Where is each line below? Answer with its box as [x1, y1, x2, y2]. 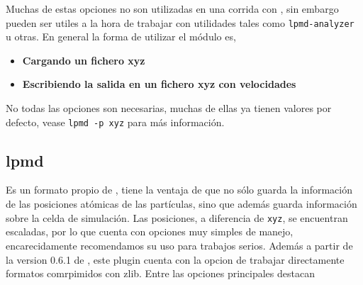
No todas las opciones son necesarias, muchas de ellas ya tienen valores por [6, 101, 332, 116]
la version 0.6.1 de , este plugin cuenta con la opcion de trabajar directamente [6, 252, 345, 267]
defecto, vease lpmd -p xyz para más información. [6, 114, 225, 129]
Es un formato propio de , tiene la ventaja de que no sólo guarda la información [6, 182, 352, 197]
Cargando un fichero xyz [22, 52, 145, 67]
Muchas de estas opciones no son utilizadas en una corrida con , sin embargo [6, 1, 339, 16]
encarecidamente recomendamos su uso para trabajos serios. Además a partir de [6, 238, 353, 252]
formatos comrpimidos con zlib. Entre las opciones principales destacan [6, 266, 315, 281]
